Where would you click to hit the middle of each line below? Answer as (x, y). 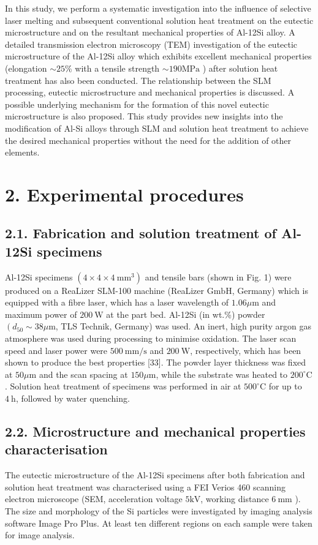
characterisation (56, 449)
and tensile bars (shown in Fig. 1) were (218, 276)
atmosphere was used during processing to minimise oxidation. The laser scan (151, 338)
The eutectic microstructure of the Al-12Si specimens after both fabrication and (155, 475)
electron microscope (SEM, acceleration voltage (94, 499)
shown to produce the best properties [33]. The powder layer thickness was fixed (156, 362)
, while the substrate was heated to (222, 374)
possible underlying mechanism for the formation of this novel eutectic (137, 104)
